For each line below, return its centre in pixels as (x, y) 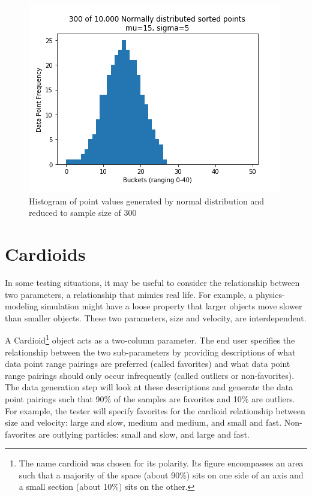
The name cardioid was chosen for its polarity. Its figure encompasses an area (161, 463)
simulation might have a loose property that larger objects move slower (172, 306)
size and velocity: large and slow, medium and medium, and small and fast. (143, 422)
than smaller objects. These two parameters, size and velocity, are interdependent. (156, 317)
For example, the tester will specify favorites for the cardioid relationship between (155, 410)
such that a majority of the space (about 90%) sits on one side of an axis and (161, 475)
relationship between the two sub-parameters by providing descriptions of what (150, 352)
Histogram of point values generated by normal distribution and (147, 201)
